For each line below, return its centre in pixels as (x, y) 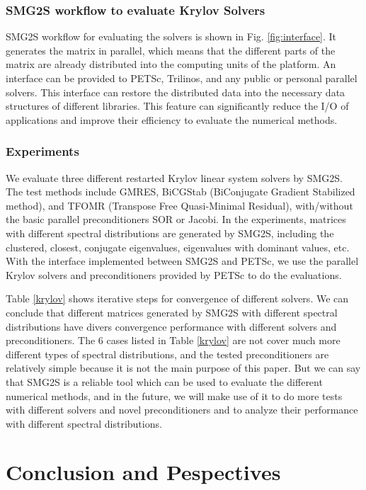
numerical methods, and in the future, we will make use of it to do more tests (174, 395)
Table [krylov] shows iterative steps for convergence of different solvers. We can (177, 298)
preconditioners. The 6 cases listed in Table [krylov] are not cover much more (173, 340)
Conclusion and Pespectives (143, 472)
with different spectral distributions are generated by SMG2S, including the (170, 233)
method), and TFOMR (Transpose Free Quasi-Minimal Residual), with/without (179, 205)
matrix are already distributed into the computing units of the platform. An (171, 64)
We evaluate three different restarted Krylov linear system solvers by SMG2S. (174, 177)
